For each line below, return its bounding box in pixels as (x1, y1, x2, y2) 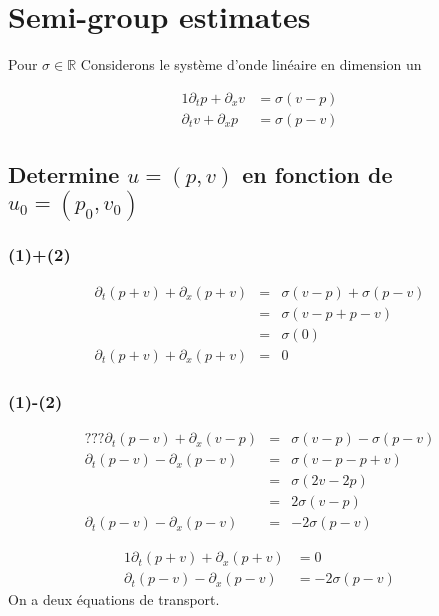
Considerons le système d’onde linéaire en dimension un (80, 54, 422, 75)
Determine (8, 159, 120, 190)
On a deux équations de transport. (8, 589, 220, 610)
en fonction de (242, 159, 393, 190)
